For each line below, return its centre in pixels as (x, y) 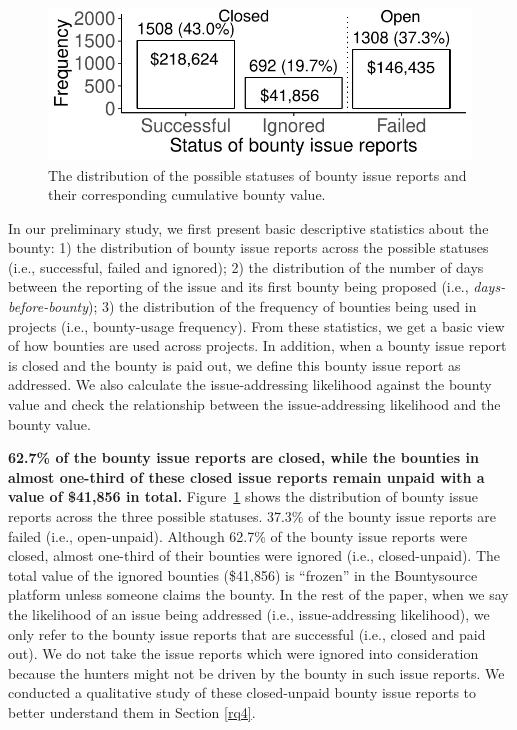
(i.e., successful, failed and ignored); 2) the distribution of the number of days (246, 266)
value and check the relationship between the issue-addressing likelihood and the (254, 404)
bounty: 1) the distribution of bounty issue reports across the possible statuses (248, 247)
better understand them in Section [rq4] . (132, 711)
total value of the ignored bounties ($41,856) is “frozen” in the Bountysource (243, 574)
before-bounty (48, 306)
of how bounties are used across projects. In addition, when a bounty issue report (257, 345)
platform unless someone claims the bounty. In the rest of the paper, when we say (258, 594)
